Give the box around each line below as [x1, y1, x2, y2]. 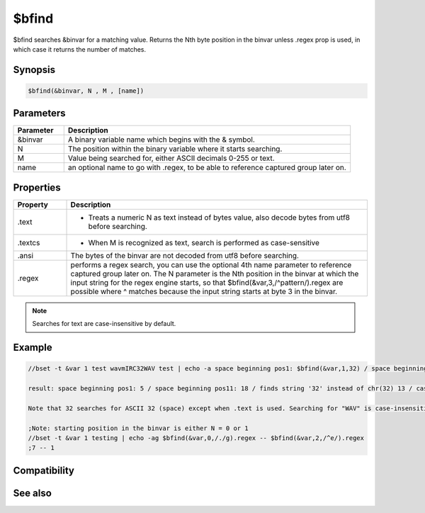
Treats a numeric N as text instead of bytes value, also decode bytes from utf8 [88, 213, 351, 222]
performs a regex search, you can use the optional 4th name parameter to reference [70, 259, 352, 269]
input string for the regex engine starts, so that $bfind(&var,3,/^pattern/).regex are [70, 277, 344, 287]
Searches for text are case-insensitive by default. [32, 320, 176, 328]
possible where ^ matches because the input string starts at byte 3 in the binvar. [70, 286, 338, 296]
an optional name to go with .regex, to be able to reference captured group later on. [67, 163, 346, 173]
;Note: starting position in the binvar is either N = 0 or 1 [28, 424, 249, 432]
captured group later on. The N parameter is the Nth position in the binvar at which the [70, 269, 359, 278]
